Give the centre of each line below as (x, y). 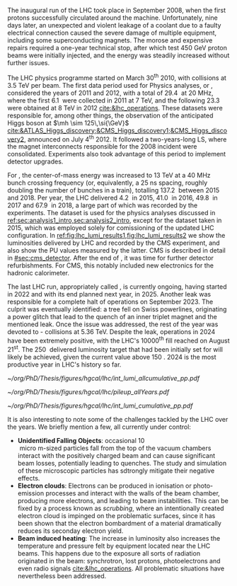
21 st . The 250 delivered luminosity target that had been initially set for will (115, 348)
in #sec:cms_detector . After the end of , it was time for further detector (111, 258)
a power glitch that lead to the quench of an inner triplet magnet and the (112, 317)
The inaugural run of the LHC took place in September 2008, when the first (117, 10)
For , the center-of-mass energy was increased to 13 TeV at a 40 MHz (109, 176)
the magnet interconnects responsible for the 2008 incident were (102, 146)
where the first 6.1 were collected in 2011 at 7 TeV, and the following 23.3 (114, 100)
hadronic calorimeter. (38, 273)
